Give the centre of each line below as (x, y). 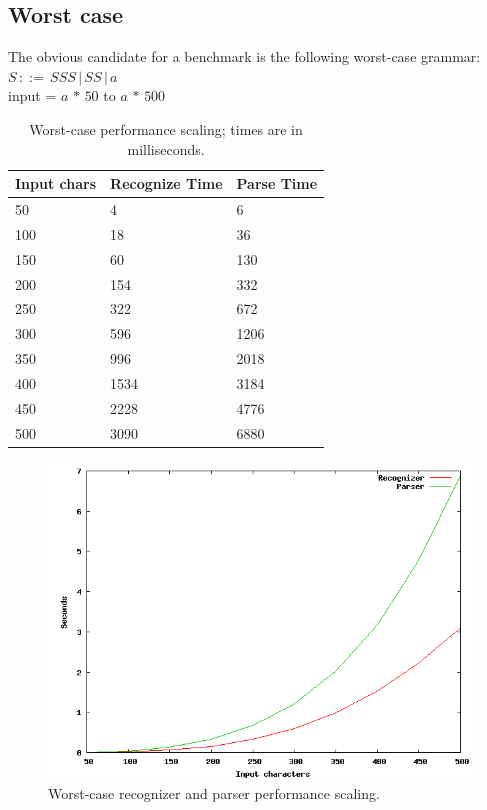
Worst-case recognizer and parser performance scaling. (214, 793)
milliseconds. (166, 148)
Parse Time (277, 183)
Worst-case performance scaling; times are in (166, 128)
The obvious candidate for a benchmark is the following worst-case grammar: (244, 56)
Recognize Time (166, 183)
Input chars (56, 183)
